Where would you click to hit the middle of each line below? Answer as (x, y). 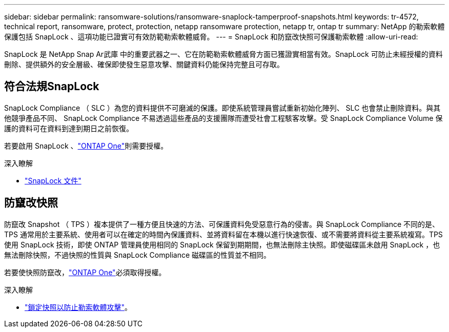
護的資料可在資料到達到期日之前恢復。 (69, 128)
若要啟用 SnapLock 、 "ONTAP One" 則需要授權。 (86, 146)
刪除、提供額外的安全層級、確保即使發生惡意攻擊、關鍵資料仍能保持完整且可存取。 (144, 64)
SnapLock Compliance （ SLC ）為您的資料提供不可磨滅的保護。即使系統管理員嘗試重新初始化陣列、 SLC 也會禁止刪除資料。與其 (222, 108)
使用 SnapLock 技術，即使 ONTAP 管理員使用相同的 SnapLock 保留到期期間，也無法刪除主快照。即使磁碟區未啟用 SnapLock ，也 (222, 244)
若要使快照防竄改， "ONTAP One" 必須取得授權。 (85, 272)
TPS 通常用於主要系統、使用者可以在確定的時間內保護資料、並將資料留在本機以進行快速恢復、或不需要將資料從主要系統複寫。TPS (223, 234)
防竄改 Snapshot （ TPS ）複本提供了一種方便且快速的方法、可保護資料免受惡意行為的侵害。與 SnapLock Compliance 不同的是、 (222, 224)
